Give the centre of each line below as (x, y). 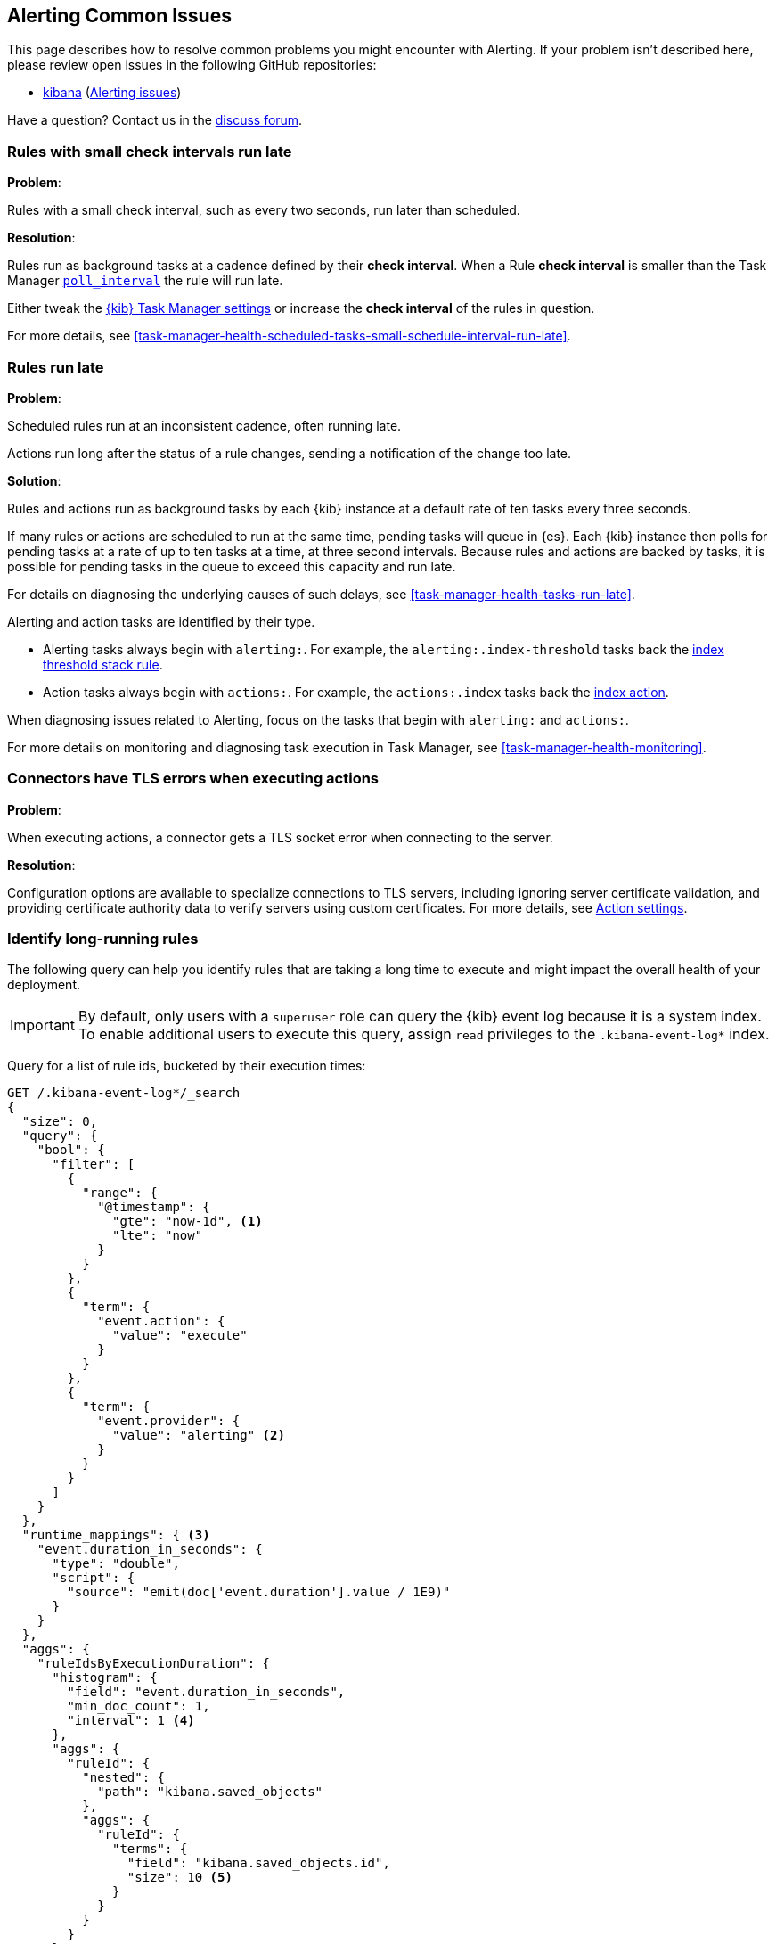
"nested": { (124, 1778)
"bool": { (71, 1150)
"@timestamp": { (154, 1207)
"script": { (94, 1578)
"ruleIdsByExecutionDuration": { (154, 1664)
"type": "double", (116, 1564)
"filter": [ (94, 1165)
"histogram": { (105, 1678)
